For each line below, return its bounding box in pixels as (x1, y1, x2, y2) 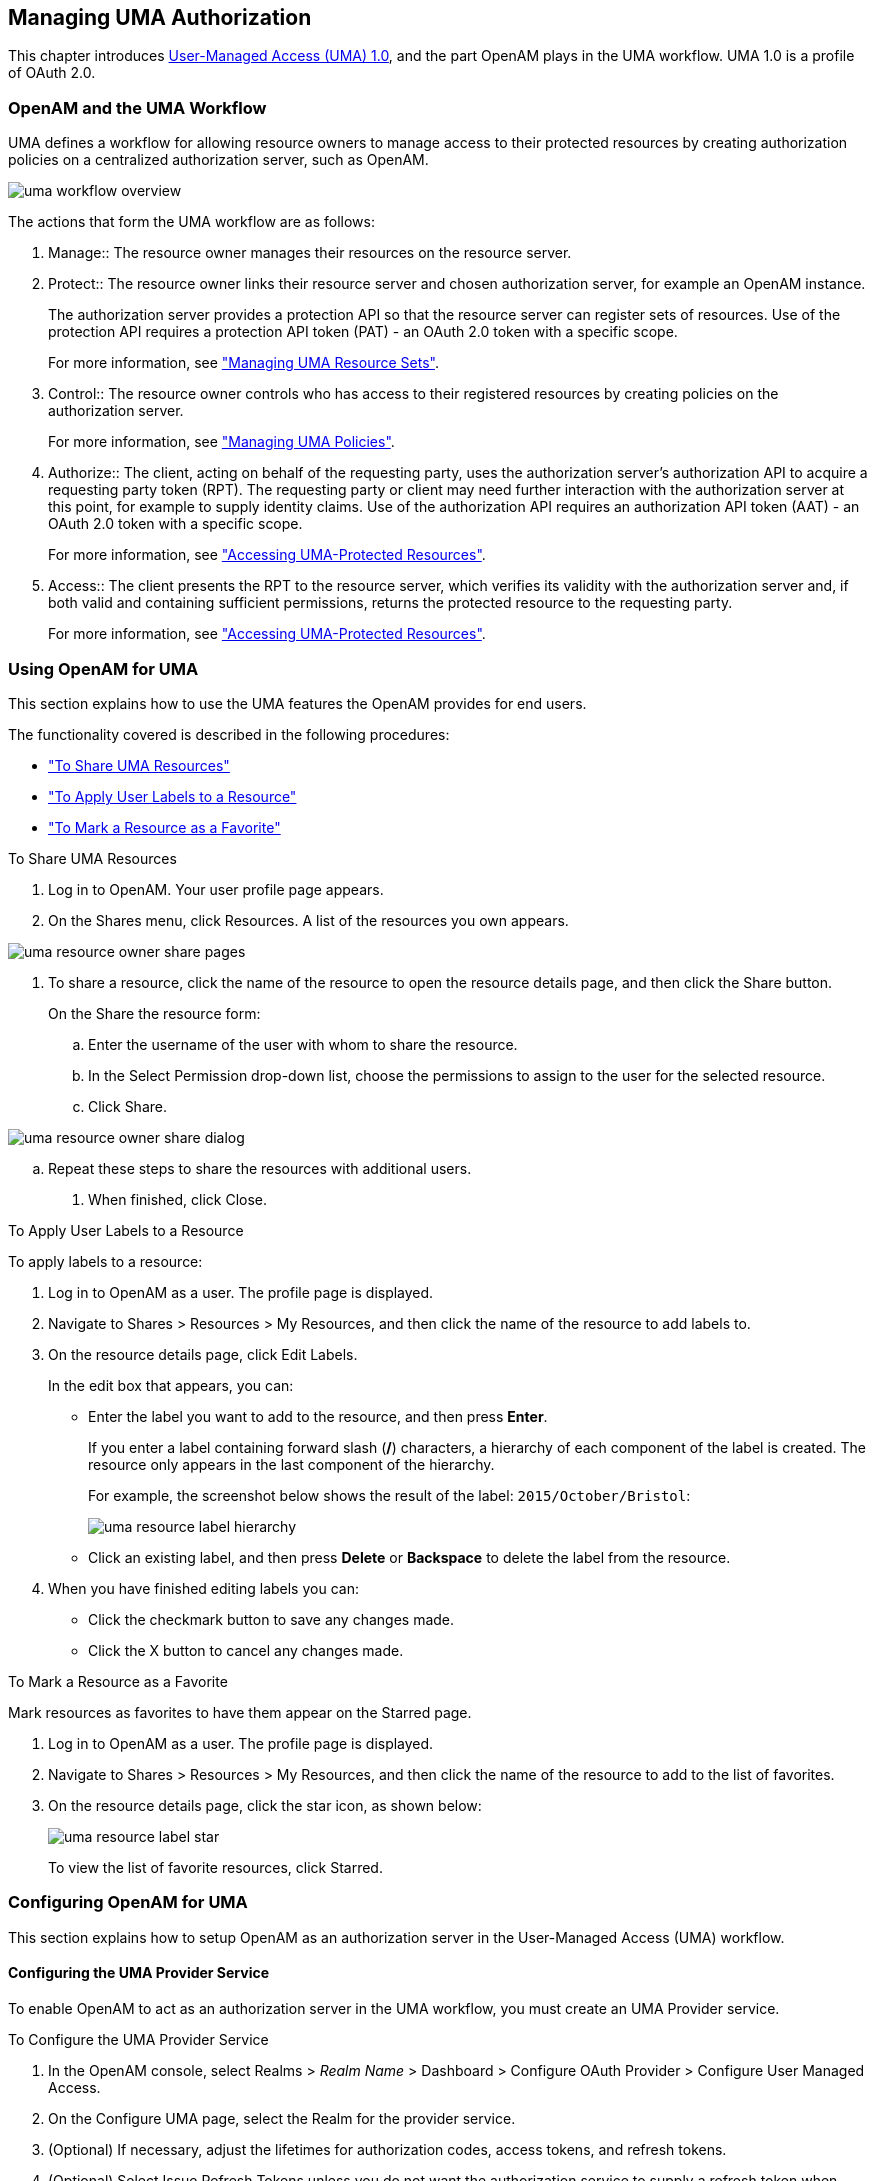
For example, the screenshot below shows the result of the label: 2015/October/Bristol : (88, 1486, 691, 1504)
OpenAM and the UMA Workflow (8, 97, 267, 118)
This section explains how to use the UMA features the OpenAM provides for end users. (8, 694, 587, 712)
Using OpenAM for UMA (8, 658, 199, 679)
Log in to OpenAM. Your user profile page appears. (48, 880, 384, 898)
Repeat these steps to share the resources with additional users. (48, 1159, 472, 1177)
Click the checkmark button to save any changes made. (88, 1610, 455, 1628)
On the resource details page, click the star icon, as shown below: (48, 1796, 482, 1814)
